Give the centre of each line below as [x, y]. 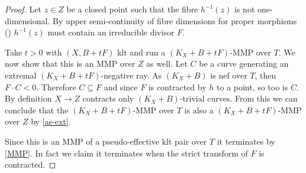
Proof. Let [23, 9]
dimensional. [28, 20]
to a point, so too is [252, 86]
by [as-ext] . [51, 121]
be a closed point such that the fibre [132, 9]
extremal [21, 75]
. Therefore [56, 86]
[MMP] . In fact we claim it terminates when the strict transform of [126, 153]
